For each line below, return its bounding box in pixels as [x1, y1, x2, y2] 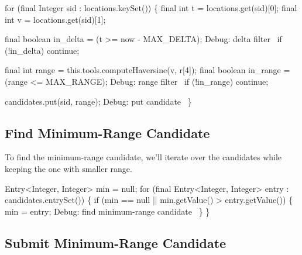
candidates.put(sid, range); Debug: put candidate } [5, 95, 192, 107]
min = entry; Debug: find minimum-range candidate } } [5, 205, 210, 217]
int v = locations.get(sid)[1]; [5, 13, 106, 25]
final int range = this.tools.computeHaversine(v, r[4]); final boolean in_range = [5, 64, 290, 76]
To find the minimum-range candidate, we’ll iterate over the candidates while [5, 151, 282, 163]
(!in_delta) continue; [5, 44, 80, 56]
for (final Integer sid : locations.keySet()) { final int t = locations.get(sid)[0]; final [5, 2, 297, 13]
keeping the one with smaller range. [5, 162, 132, 174]
